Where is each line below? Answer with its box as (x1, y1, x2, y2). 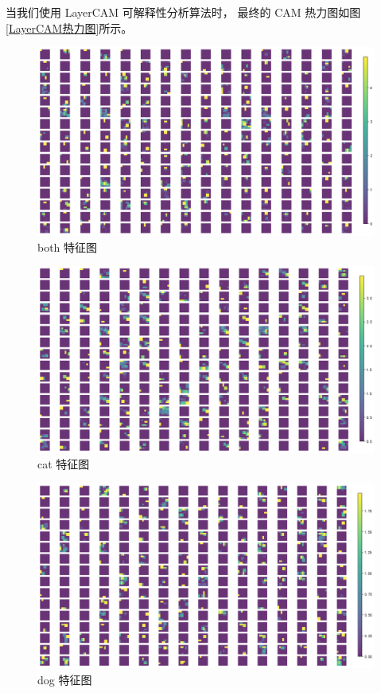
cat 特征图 (37, 456, 90, 472)
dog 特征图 (37, 671, 92, 688)
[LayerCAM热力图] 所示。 (6, 19, 133, 36)
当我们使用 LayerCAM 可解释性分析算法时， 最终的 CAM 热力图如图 (6, 4, 361, 20)
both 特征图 (37, 238, 98, 255)
